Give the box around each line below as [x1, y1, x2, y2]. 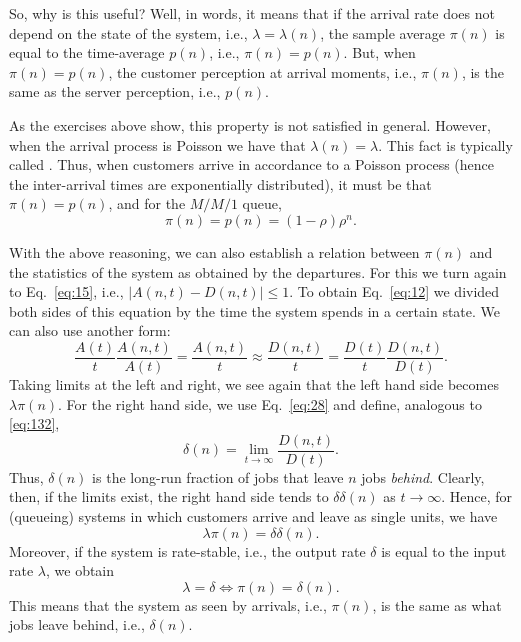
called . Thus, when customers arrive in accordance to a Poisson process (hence [9, 154, 495, 175]
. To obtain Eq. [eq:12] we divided [289, 281, 500, 302]
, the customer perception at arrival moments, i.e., [108, 61, 417, 82]
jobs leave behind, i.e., [9, 614, 145, 635]
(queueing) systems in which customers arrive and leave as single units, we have [9, 506, 498, 526]
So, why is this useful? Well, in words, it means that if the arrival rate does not [9, 3, 495, 23]
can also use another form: [9, 320, 171, 341]
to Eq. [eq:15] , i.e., [9, 281, 124, 302]
